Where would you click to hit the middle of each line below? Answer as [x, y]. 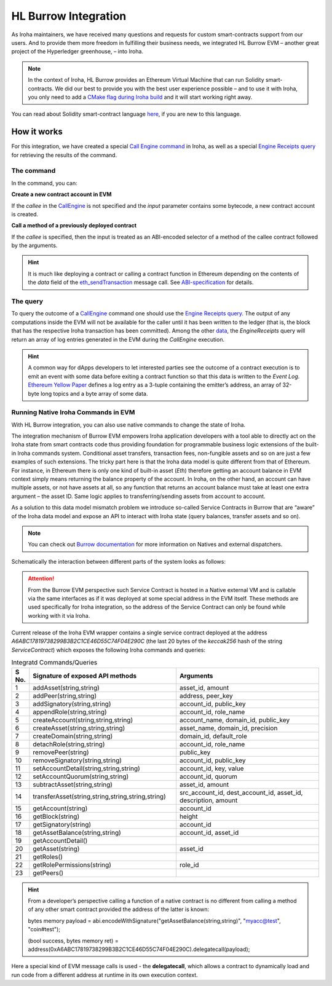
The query [27, 301]
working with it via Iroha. [59, 615]
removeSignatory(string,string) [77, 760]
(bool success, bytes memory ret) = [73, 941]
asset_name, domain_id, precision [228, 728]
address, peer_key [206, 696]
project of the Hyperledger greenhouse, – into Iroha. [77, 52]
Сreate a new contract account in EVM [61, 194]
